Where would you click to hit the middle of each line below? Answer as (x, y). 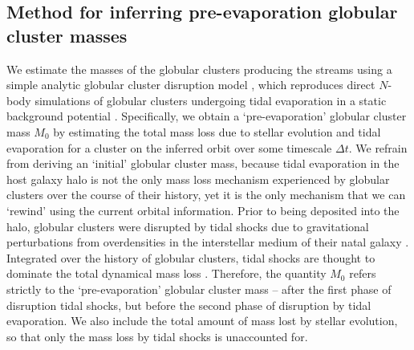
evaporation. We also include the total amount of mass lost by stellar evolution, (202, 321)
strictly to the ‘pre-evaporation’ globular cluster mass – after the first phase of (199, 289)
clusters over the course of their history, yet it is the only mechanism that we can (206, 195)
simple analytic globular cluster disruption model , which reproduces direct (191, 85)
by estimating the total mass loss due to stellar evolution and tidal (217, 131)
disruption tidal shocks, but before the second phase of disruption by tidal (189, 305)
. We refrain (378, 147)
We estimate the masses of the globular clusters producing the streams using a (199, 69)
